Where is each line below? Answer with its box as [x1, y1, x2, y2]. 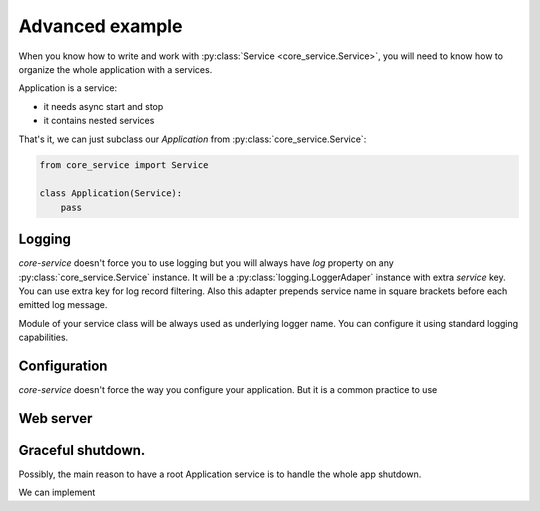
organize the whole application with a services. [18, 63, 213, 75]
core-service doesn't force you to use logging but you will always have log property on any [18, 257, 394, 269]
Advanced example [18, 15, 183, 37]
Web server [18, 410, 93, 427]
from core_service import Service [39, 160, 209, 171]
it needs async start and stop [43, 100, 164, 112]
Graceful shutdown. [18, 441, 146, 459]
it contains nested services [43, 115, 155, 127]
